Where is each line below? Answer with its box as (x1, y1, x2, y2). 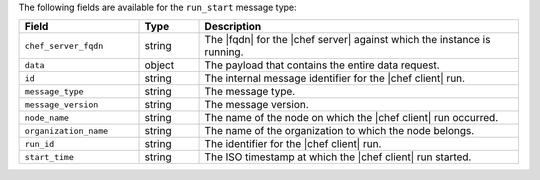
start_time (24, 151, 75, 162)
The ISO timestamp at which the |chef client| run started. (204, 150, 472, 164)
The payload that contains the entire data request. (204, 58, 440, 72)
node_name (24, 112, 70, 123)
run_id (24, 138, 55, 149)
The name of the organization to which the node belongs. (204, 124, 475, 138)
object (144, 58, 175, 72)
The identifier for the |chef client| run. (204, 137, 382, 151)
